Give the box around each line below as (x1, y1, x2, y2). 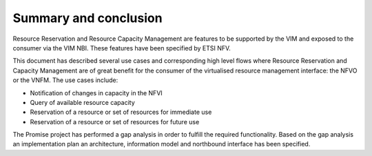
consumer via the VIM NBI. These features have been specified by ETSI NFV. (12, 43, 231, 52)
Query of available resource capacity (30, 98, 136, 106)
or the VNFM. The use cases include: (12, 76, 118, 84)
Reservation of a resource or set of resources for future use (30, 117, 200, 126)
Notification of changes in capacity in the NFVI (30, 88, 163, 97)
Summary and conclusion (12, 10, 163, 26)
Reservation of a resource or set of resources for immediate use (30, 108, 212, 117)
